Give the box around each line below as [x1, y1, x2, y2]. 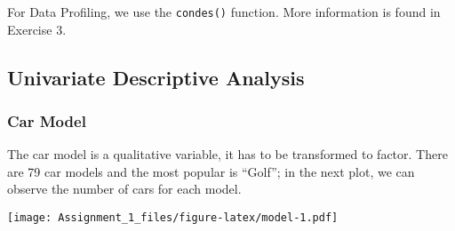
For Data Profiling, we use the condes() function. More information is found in [7, 3, 441, 20]
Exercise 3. [7, 20, 67, 38]
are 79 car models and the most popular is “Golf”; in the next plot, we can [7, 162, 415, 180]
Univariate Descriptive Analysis [7, 63, 305, 91]
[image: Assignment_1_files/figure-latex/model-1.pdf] [7, 211, 339, 225]
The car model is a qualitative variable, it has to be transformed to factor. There [7, 145, 448, 163]
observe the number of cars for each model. [7, 179, 242, 198]
